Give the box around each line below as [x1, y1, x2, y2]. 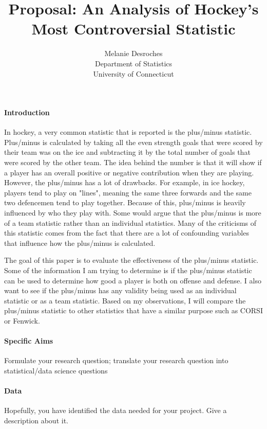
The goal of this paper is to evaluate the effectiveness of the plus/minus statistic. [4, 255, 259, 265]
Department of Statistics [94, 58, 173, 68]
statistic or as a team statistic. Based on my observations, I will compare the [4, 295, 246, 306]
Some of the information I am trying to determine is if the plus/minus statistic [4, 265, 252, 276]
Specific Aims [4, 335, 53, 346]
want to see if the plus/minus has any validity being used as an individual [4, 285, 237, 296]
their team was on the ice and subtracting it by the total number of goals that [4, 147, 251, 157]
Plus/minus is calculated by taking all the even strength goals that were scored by [4, 136, 263, 147]
